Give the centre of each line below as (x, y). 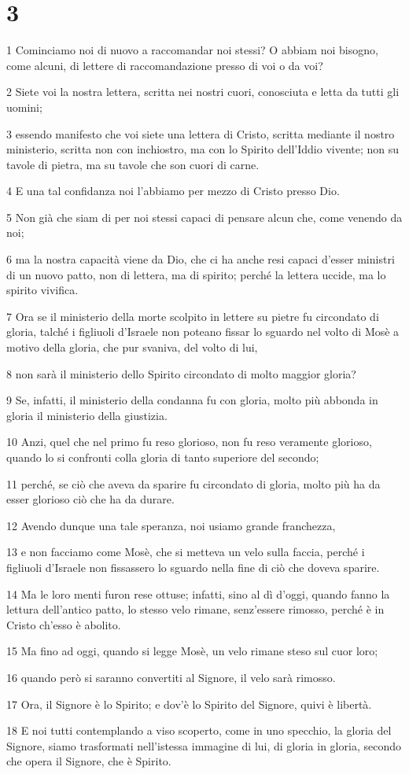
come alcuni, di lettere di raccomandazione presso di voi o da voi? (165, 65)
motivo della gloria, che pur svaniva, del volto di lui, (132, 347)
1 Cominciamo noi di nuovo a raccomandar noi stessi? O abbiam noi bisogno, (192, 50)
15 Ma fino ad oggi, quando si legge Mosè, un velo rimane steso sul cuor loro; (192, 651)
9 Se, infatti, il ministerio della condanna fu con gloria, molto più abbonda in (192, 400)
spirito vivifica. (42, 290)
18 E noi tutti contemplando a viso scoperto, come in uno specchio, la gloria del (199, 730)
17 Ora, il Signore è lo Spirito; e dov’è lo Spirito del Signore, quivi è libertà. (189, 704)
